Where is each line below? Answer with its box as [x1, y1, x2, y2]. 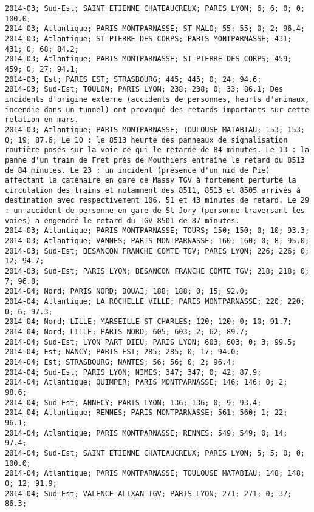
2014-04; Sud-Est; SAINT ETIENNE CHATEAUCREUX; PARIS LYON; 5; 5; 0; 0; [5, 448, 305, 457]
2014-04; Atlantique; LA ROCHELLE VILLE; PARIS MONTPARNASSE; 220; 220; [5, 297, 305, 306]
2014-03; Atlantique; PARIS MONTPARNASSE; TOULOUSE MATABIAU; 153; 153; [5, 125, 305, 134]
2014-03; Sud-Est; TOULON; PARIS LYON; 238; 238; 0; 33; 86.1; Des [5, 85, 284, 94]
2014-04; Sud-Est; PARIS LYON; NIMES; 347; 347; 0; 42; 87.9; [5, 368, 262, 377]
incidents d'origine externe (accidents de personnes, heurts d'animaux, [5, 95, 310, 104]
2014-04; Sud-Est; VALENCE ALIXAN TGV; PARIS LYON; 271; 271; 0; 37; [5, 489, 292, 498]
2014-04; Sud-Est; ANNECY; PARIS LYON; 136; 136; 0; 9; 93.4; [5, 398, 262, 407]
